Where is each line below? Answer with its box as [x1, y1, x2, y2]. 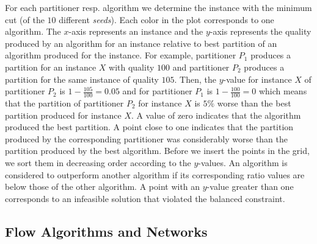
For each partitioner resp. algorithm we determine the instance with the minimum [5, 1, 312, 13]
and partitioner [172, 60, 230, 73]
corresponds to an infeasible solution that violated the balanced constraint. [5, 192, 285, 204]
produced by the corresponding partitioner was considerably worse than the [5, 132, 288, 145]
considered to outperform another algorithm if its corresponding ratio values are [5, 168, 305, 181]
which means [258, 85, 307, 97]
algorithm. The [5, 25, 61, 38]
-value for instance [223, 72, 292, 85]
